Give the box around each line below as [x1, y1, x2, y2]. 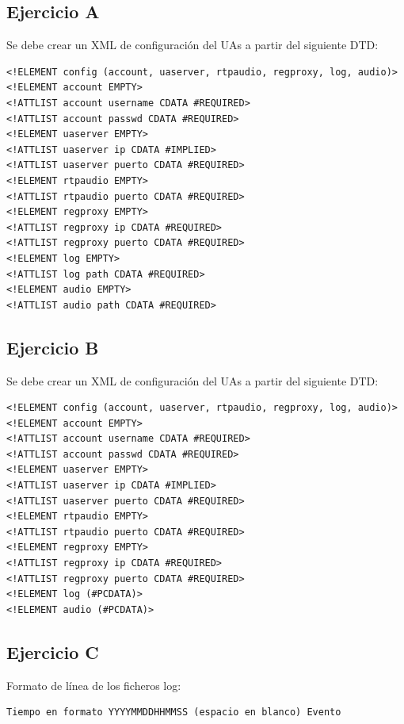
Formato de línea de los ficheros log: [6, 676, 181, 693]
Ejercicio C [6, 639, 99, 664]
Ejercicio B [6, 335, 99, 359]
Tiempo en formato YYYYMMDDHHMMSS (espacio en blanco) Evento [6, 707, 341, 718]
